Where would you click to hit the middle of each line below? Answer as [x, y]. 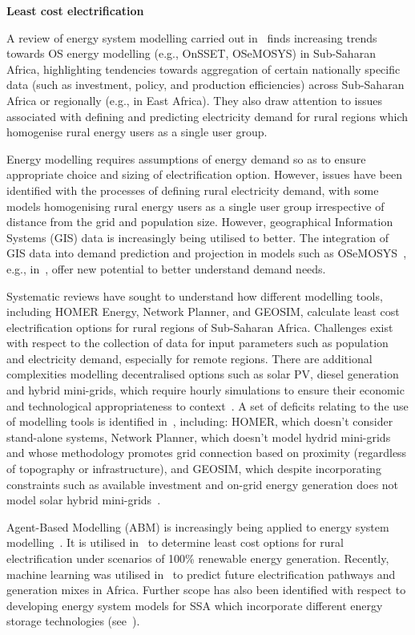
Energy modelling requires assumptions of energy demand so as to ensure [186, 158]
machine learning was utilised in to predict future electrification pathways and [201, 574]
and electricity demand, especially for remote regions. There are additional [189, 358]
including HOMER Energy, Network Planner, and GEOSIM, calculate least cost [203, 311]
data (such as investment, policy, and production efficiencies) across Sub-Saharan [205, 85]
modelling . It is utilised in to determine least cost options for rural [175, 542]
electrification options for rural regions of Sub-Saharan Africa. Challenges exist [200, 327]
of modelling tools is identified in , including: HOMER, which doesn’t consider [200, 421]
